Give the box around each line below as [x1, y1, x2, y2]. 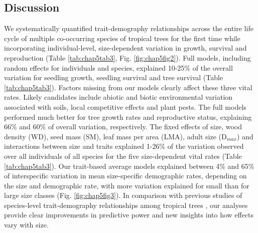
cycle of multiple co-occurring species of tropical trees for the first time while [4, 33, 240, 43]
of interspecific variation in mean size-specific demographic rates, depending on [4, 170, 247, 181]
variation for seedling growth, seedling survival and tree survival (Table [4, 72, 223, 83]
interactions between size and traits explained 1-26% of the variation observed [4, 141, 244, 151]
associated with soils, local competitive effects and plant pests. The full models [4, 101, 246, 112]
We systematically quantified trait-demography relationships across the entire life [4, 23, 253, 34]
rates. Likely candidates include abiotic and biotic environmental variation [4, 92, 233, 102]
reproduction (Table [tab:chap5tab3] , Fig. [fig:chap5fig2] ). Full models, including [4, 52, 251, 63]
